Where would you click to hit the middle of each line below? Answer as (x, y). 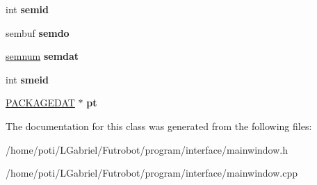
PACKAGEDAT (40, 103)
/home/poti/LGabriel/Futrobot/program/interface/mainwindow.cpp (152, 173)
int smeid (27, 79)
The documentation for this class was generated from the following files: (159, 126)
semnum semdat (42, 56)
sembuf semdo (38, 32)
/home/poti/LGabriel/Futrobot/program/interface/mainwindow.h (147, 149)
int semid (27, 9)
